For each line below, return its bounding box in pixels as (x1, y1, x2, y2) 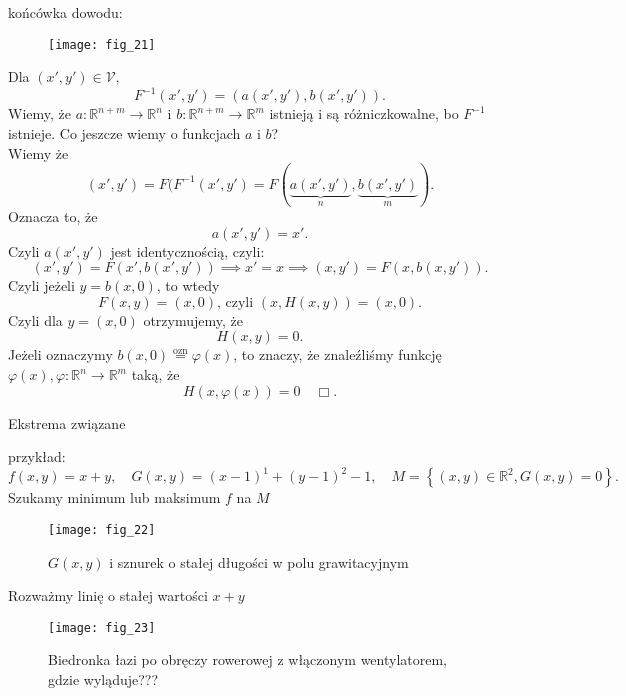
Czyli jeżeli (8, 275, 75, 296)
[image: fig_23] (48, 620, 156, 635)
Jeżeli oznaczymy (8, 344, 113, 365)
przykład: (8, 446, 66, 467)
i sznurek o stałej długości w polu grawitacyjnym (109, 551, 409, 572)
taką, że (131, 364, 180, 385)
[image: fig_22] (48, 522, 156, 537)
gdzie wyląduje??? (48, 669, 159, 689)
